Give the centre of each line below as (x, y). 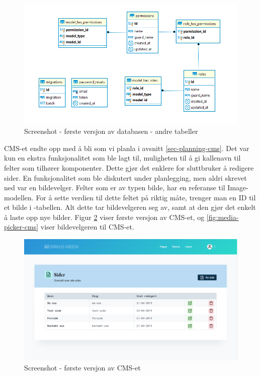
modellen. (19, 197)
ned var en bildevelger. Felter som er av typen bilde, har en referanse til (115, 187)
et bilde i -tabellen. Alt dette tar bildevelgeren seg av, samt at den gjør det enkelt (130, 207)
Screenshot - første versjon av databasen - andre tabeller (111, 131)
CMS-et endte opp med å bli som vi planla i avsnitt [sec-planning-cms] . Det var (127, 148)
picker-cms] (21, 227)
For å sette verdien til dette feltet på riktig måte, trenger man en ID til (146, 197)
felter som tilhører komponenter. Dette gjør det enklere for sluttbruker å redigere (129, 167)
